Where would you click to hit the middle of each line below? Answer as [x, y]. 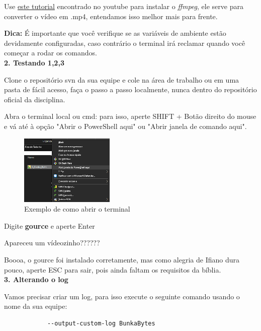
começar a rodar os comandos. [51, 53]
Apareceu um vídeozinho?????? [52, 243]
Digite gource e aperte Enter [50, 225]
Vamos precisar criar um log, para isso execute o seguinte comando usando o [122, 296]
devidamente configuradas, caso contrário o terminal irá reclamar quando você [125, 43]
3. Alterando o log [36, 279]
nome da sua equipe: [36, 306]
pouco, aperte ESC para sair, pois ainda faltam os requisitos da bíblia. [113, 269]
